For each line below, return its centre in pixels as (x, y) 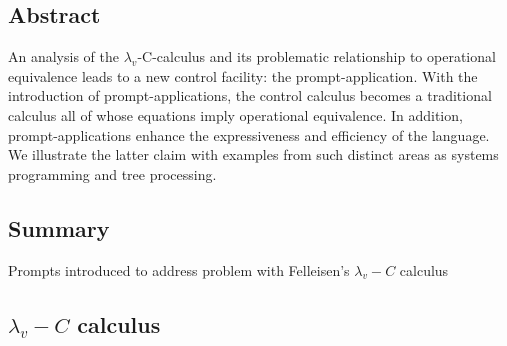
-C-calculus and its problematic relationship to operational (316, 56)
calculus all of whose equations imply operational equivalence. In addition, (235, 114)
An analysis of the (63, 56)
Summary (59, 227)
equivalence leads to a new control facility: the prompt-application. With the (243, 75)
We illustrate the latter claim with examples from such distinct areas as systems (253, 154)
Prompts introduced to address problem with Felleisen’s (179, 269)
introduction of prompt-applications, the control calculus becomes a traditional (250, 95)
